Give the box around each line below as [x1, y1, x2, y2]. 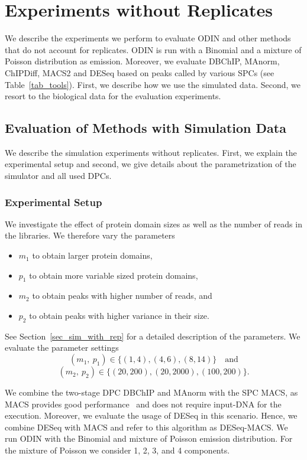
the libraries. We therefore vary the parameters [5, 229, 175, 242]
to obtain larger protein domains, [32, 249, 153, 262]
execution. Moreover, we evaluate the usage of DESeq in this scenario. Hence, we [5, 409, 298, 422]
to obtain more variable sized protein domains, [29, 269, 198, 281]
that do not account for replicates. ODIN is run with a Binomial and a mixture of [5, 43, 302, 56]
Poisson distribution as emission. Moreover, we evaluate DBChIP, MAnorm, [5, 55, 280, 67]
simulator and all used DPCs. [5, 169, 112, 182]
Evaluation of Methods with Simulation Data [5, 119, 286, 137]
